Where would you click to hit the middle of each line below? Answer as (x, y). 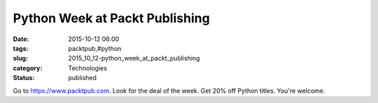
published (83, 78)
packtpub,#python (95, 48)
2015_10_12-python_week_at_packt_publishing (134, 58)
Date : (21, 39)
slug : (20, 58)
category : (28, 68)
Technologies (88, 68)
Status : (24, 78)
